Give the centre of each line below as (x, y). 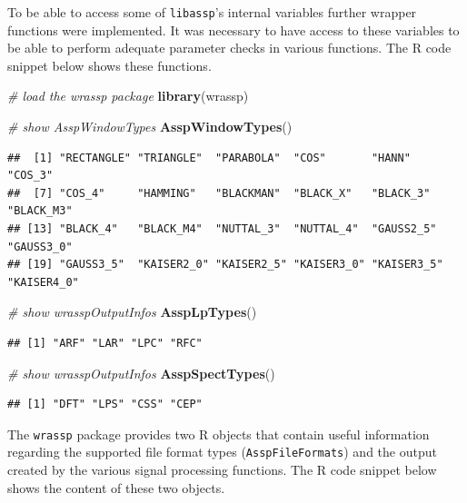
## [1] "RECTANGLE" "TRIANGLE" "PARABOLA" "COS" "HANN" (209, 158)
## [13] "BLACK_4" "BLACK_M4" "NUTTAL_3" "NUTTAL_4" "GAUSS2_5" (222, 229)
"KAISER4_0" (43, 282)
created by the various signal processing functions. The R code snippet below (222, 470)
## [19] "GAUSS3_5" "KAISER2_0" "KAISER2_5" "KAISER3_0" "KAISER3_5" (225, 265)
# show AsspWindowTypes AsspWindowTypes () (150, 127)
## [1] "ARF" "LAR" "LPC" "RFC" (105, 343)
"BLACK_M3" (40, 211)
